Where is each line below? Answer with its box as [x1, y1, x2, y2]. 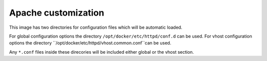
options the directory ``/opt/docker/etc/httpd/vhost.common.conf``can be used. [9, 40, 172, 46]
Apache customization [9, 7, 104, 18]
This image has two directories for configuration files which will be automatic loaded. [9, 24, 182, 30]
